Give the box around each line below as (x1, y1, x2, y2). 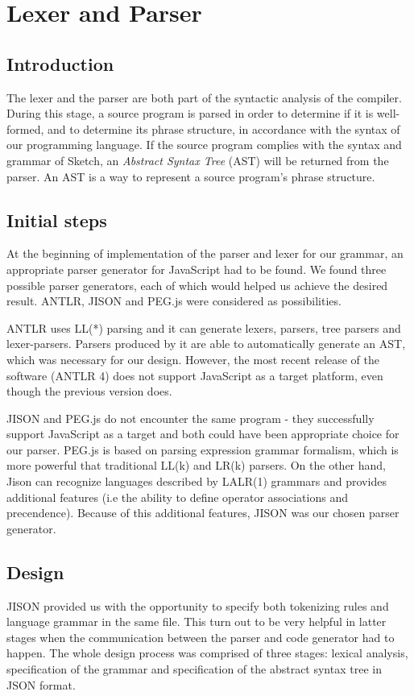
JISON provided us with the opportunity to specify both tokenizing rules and (6, 597, 389, 614)
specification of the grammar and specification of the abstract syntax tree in (6, 661, 382, 677)
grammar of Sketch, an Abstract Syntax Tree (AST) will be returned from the (6, 151, 389, 168)
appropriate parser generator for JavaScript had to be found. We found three (6, 260, 387, 277)
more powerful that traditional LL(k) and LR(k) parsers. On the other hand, (6, 457, 387, 474)
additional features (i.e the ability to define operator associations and (6, 488, 348, 505)
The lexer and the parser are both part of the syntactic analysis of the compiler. (6, 89, 402, 106)
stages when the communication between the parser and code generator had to (6, 628, 395, 645)
